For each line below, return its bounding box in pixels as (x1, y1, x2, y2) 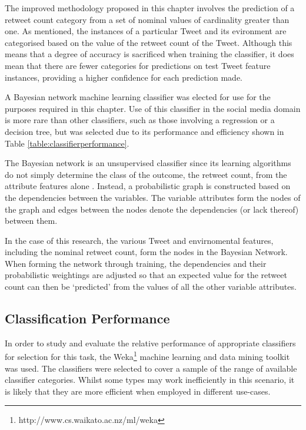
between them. (5, 214, 58, 227)
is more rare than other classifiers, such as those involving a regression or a (5, 114, 275, 126)
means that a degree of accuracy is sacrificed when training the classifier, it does (5, 48, 294, 60)
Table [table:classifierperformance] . (5, 137, 129, 149)
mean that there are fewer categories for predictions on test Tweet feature (5, 59, 271, 71)
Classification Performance (5, 309, 170, 328)
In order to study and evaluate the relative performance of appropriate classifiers (5, 336, 296, 349)
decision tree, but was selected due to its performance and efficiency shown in (5, 125, 284, 137)
